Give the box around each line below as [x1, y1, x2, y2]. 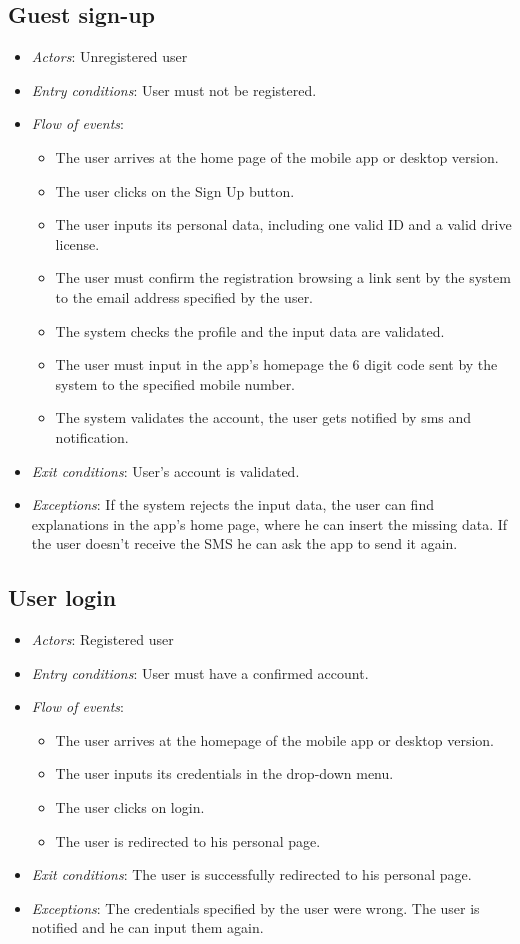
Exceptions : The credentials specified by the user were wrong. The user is [31, 897, 480, 918]
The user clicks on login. [55, 797, 205, 818]
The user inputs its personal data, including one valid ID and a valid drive [55, 214, 512, 235]
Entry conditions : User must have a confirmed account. [31, 662, 369, 683]
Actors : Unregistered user [31, 46, 188, 67]
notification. [55, 426, 129, 447]
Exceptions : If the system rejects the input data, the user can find [31, 494, 434, 515]
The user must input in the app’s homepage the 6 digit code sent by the [55, 354, 498, 375]
